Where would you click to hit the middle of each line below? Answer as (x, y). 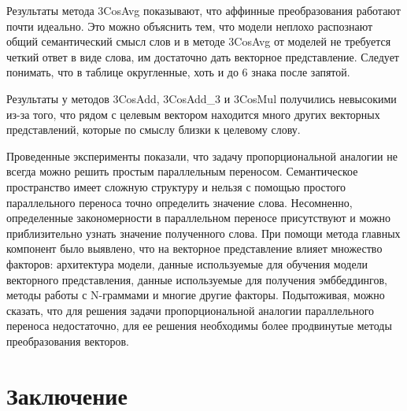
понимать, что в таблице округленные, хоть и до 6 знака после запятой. (178, 72)
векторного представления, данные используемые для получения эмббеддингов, (197, 279)
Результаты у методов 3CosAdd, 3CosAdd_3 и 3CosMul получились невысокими (202, 98)
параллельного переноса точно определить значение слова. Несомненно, (179, 202)
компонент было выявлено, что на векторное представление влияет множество (194, 248)
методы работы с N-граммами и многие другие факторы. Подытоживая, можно (196, 295)
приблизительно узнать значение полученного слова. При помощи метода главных (203, 233)
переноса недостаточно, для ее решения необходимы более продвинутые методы (199, 326)
